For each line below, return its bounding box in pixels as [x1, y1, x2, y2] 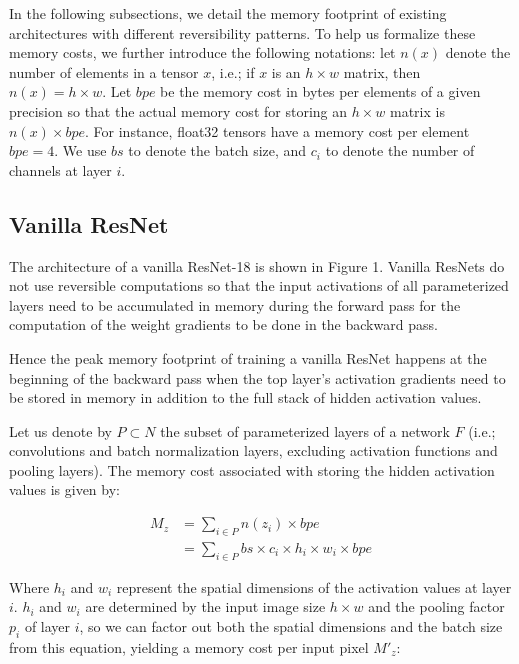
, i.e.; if [211, 61, 255, 82]
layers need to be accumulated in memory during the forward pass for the [9, 294, 461, 315]
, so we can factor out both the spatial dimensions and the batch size [79, 615, 503, 636]
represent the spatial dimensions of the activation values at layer [116, 576, 512, 597]
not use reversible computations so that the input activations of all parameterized [9, 275, 509, 296]
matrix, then [343, 61, 421, 82]
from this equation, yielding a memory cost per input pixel [9, 636, 369, 657]
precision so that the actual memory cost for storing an [9, 100, 348, 121]
